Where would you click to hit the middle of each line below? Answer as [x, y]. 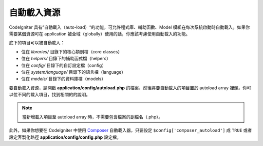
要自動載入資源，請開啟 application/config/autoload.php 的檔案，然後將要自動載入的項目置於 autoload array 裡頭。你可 [130, 88]
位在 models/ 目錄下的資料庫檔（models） [64, 79]
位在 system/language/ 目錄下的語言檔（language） [74, 72]
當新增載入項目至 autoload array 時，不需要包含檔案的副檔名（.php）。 [93, 117]
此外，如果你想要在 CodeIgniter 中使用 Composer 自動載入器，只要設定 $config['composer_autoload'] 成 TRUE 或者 [131, 130]
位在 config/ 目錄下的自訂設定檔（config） [64, 65]
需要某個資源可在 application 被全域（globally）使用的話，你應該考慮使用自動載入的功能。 [99, 33]
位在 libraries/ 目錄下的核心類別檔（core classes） [72, 51]
